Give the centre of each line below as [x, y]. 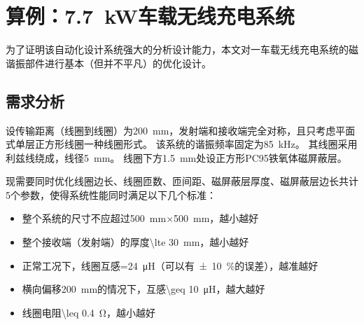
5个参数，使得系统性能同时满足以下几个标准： [111, 194]
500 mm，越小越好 [216, 218]
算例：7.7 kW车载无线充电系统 [150, 16]
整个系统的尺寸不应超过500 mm [94, 218]
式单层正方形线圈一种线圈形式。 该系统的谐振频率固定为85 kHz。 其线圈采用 [182, 144]
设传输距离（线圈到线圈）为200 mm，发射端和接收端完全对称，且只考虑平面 [181, 130]
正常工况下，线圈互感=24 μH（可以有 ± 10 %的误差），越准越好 [170, 265]
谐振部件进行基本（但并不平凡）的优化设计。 [108, 63]
